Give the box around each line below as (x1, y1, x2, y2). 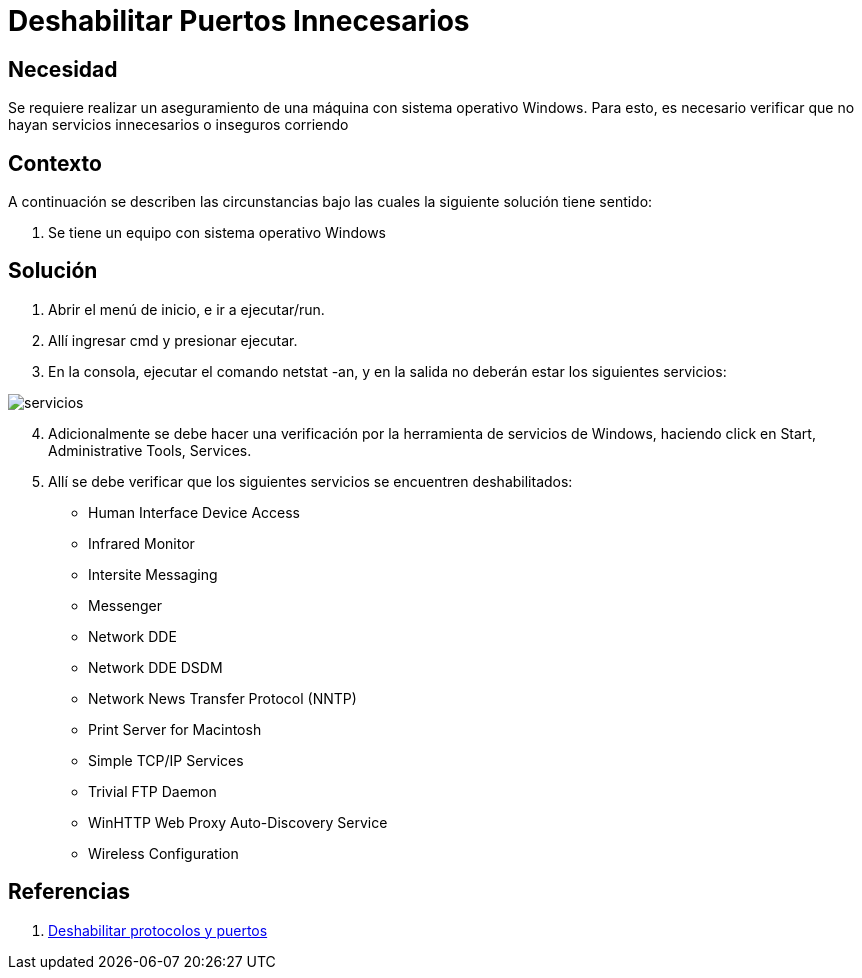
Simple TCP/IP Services (88, 751, 244, 769)
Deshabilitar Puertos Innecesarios (8, 4, 470, 38)
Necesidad (8, 56, 118, 82)
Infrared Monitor (88, 534, 195, 552)
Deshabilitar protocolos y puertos (48, 921, 268, 939)
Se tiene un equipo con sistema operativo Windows (48, 224, 386, 242)
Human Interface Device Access (88, 503, 301, 521)
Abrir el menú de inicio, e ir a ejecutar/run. (48, 300, 325, 318)
